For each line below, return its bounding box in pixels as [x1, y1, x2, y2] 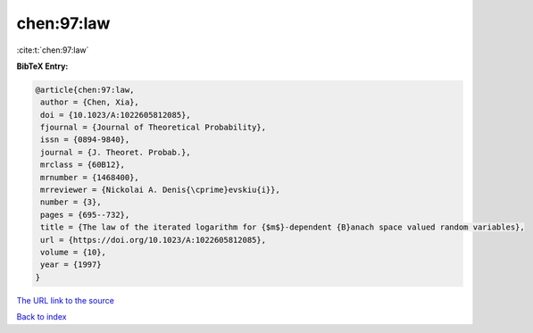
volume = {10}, [40, 247, 107, 257]
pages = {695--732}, [40, 210, 130, 220]
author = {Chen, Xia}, [40, 97, 140, 107]
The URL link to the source [16, 295, 115, 305]
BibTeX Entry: [16, 61, 69, 71]
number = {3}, [40, 197, 102, 207]
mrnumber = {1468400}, [40, 172, 140, 182]
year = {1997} [40, 260, 102, 270]
